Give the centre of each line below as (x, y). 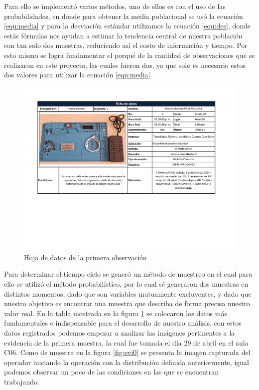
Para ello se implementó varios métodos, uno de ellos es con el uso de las (115, 6)
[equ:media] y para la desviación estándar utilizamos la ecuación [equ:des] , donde (128, 26)
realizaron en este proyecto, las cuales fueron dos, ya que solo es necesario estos (125, 65)
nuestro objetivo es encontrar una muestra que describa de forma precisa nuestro (127, 303)
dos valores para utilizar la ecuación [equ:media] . (78, 75)
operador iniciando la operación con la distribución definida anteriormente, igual (127, 362)
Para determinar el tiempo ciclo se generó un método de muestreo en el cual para (128, 274)
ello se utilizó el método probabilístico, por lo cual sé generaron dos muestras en (126, 284)
